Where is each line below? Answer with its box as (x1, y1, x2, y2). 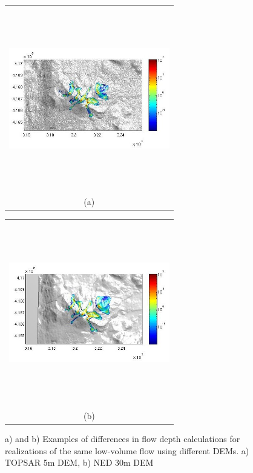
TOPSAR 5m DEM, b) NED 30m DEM (5, 456, 154, 469)
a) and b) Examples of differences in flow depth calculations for (5, 432, 240, 445)
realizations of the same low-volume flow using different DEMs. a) (5, 444, 249, 457)
